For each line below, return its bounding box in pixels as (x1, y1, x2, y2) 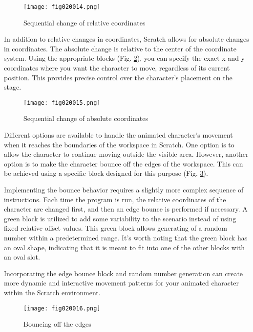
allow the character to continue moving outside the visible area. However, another (4, 149, 249, 159)
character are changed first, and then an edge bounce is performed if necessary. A (4, 204, 248, 214)
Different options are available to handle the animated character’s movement (4, 130, 233, 140)
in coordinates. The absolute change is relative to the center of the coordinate (4, 43, 236, 53)
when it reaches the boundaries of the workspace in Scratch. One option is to (4, 139, 234, 149)
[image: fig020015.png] (23, 99, 101, 106)
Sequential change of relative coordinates (23, 17, 146, 27)
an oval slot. (4, 252, 40, 262)
